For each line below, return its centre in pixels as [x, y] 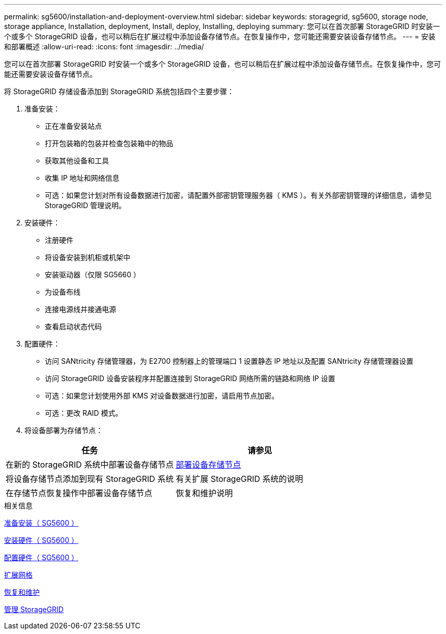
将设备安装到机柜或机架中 [88, 257]
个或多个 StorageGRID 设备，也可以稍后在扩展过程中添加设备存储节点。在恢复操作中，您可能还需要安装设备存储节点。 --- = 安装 [220, 36]
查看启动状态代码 [73, 326]
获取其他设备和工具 [77, 161]
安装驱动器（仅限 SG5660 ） [93, 275]
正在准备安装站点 [73, 126]
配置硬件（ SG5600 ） [41, 557]
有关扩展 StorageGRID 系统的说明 [240, 479]
